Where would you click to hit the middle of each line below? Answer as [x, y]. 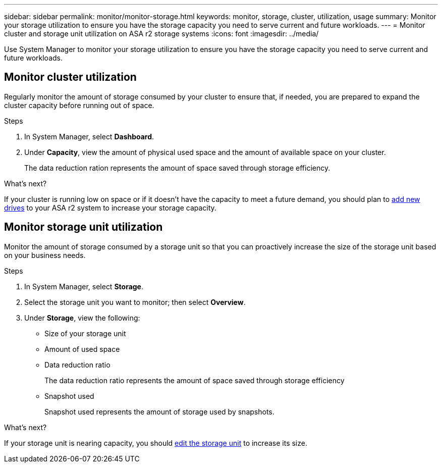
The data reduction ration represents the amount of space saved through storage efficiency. [177, 168]
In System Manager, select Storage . [84, 286]
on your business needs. [45, 255]
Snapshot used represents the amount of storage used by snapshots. [159, 411]
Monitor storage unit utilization [84, 227]
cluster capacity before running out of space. [79, 105]
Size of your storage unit [85, 333]
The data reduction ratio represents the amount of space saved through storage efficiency [195, 380]
